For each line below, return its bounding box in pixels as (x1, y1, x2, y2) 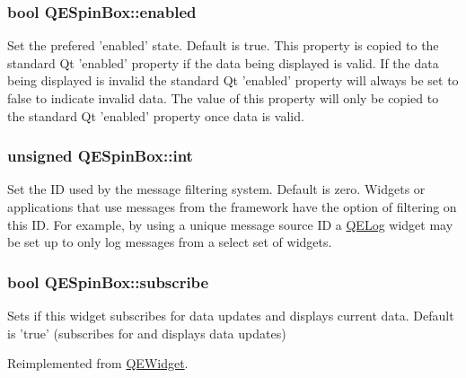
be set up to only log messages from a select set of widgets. (7, 233, 332, 251)
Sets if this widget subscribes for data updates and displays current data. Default (7, 306, 454, 324)
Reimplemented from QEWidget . (7, 354, 189, 373)
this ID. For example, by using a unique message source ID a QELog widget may (7, 215, 453, 233)
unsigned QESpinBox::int (7, 145, 193, 167)
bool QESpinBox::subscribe (7, 270, 209, 293)
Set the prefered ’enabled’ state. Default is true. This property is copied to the (7, 36, 439, 55)
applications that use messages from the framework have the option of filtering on (7, 198, 457, 215)
